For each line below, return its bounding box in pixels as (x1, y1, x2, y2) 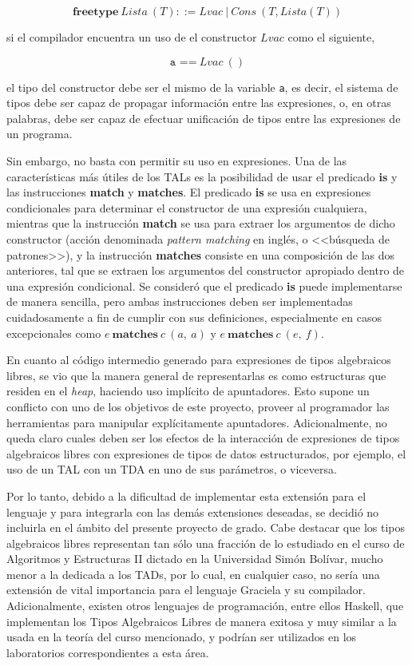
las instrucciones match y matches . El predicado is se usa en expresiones (6, 184, 371, 200)
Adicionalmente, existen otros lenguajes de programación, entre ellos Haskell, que (6, 597, 404, 614)
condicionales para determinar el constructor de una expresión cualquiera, (6, 199, 367, 216)
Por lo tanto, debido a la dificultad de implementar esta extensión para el (6, 487, 366, 504)
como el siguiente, (287, 29, 375, 45)
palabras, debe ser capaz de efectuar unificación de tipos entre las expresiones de (6, 109, 401, 126)
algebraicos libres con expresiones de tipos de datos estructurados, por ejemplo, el (6, 445, 406, 462)
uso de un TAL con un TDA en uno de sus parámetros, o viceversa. (6, 461, 337, 478)
